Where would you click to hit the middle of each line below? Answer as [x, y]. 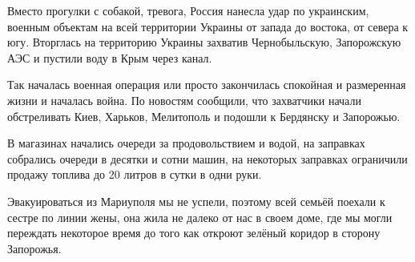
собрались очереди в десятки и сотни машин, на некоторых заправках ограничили [207, 158]
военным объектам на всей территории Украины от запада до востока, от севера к [208, 26]
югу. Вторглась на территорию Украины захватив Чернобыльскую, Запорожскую [204, 42]
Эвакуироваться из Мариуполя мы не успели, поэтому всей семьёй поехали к [196, 201]
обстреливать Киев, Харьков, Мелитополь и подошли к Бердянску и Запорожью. [204, 116]
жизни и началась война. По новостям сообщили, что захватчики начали [184, 100]
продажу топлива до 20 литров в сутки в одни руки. [135, 174]
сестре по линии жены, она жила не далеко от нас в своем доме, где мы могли [200, 217]
